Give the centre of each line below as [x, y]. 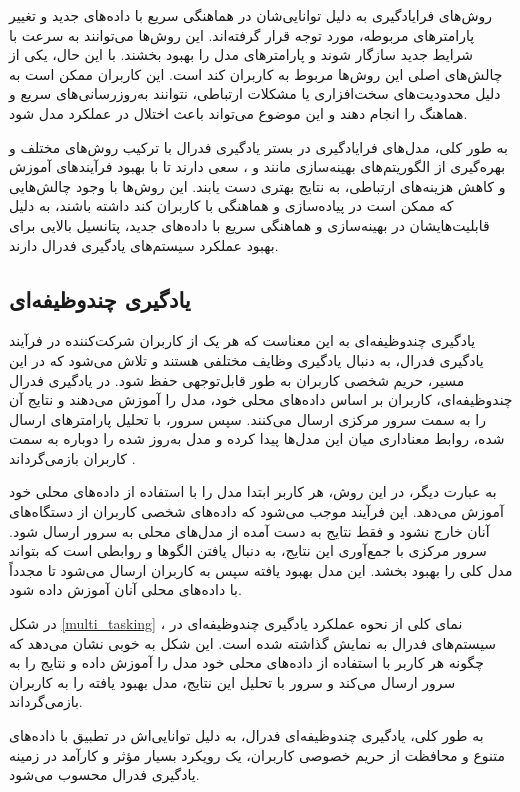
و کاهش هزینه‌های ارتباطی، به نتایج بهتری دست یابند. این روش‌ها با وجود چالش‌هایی [257, 185]
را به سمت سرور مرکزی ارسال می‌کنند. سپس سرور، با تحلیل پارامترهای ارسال [247, 418]
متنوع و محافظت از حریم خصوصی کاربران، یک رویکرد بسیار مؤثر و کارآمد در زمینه [257, 754]
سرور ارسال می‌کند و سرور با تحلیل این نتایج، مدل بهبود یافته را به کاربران [232, 681]
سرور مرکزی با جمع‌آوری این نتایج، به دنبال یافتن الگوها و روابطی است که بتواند [248, 550]
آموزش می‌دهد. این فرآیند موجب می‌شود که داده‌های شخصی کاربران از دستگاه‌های [256, 511]
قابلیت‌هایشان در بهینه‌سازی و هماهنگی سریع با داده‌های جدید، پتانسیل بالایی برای [249, 224]
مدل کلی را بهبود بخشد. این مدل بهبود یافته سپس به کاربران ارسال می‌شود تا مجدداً [261, 569]
